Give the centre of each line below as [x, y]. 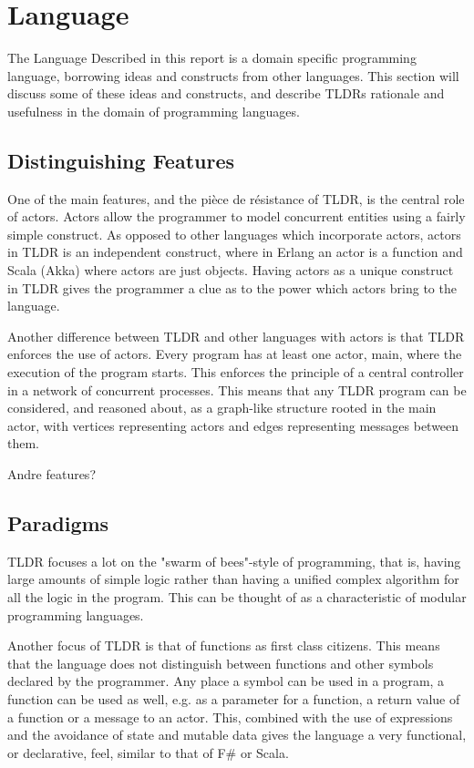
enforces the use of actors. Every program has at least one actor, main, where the [235, 354]
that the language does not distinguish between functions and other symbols [221, 663]
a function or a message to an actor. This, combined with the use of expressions [230, 717]
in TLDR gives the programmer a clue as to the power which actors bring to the [232, 287]
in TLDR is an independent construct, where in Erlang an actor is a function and [235, 252]
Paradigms [58, 523]
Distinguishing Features [121, 160]
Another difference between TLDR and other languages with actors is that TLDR [236, 336]
